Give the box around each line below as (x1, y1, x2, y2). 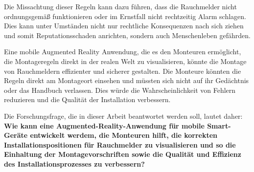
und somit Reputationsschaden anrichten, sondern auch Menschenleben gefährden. (4, 30, 251, 40)
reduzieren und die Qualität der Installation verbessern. (4, 94, 171, 105)
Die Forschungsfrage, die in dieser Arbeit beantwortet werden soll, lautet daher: (4, 110, 243, 121)
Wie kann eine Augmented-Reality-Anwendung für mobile (4, 120, 205, 130)
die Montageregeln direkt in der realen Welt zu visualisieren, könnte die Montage (4, 56, 247, 66)
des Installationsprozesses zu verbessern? (4, 158, 145, 169)
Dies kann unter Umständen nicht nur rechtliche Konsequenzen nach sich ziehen (4, 21, 244, 31)
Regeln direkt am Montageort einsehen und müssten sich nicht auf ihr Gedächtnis (4, 75, 249, 86)
